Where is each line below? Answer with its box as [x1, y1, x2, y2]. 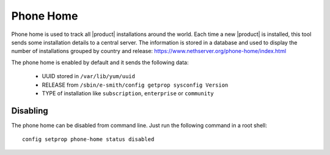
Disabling [11, 106, 48, 116]
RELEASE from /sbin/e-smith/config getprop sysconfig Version [42, 81, 229, 88]
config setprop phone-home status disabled [22, 136, 155, 143]
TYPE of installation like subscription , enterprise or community [42, 89, 214, 97]
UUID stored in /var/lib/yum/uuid [42, 73, 136, 80]
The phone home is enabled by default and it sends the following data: [11, 59, 189, 66]
